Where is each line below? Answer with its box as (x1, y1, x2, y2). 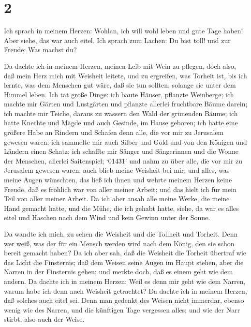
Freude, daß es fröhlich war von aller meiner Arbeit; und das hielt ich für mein (4, 184, 236, 194)
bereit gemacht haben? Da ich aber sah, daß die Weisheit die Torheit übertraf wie (4, 248, 247, 258)
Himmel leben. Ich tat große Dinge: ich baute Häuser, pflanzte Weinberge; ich (4, 89, 234, 99)
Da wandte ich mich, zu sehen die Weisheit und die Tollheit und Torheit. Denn (4, 229, 238, 238)
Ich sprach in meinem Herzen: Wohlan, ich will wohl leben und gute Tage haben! (4, 26, 243, 36)
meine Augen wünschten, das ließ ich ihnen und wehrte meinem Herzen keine (4, 175, 232, 185)
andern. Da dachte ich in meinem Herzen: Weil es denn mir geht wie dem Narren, (4, 276, 246, 286)
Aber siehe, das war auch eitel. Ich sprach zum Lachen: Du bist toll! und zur (4, 35, 231, 45)
